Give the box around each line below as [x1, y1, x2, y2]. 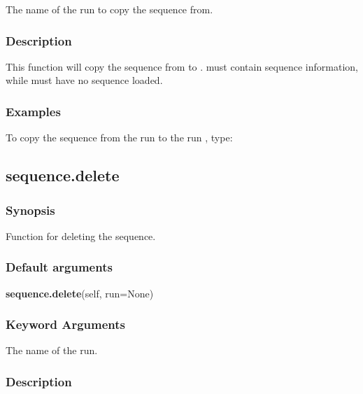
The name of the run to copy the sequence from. [6, 2, 213, 16]
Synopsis [6, 201, 55, 218]
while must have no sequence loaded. [6, 73, 163, 87]
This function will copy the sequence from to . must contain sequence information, [6, 59, 358, 73]
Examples [6, 102, 61, 120]
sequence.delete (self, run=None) [6, 286, 154, 300]
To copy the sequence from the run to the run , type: [6, 130, 233, 145]
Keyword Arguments [6, 316, 126, 333]
